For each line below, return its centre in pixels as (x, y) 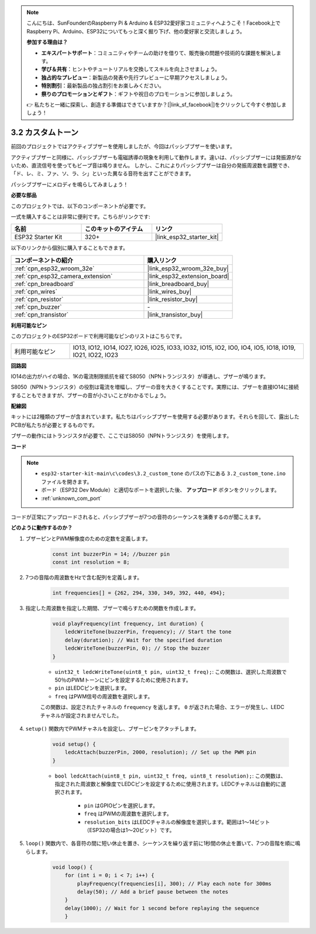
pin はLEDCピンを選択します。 (92, 688)
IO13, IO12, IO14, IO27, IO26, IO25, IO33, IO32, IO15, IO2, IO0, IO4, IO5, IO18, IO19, (184, 347)
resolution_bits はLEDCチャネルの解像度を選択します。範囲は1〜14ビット (177, 822)
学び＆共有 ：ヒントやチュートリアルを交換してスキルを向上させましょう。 (131, 69)
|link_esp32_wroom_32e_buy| (188, 268)
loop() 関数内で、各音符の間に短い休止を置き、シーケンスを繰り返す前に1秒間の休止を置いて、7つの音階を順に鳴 (163, 843)
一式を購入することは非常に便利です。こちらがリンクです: (80, 216)
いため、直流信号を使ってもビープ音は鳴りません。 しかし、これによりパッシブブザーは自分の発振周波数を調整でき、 (152, 165)
